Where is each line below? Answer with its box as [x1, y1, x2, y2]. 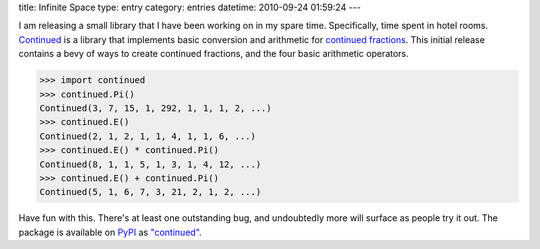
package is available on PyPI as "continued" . [18, 226, 202, 238]
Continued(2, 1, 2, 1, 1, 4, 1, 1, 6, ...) [39, 130, 257, 142]
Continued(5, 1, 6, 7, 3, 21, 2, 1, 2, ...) [39, 186, 262, 198]
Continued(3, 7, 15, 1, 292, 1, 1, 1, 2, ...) [39, 102, 272, 114]
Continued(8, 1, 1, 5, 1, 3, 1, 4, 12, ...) [39, 158, 262, 170]
